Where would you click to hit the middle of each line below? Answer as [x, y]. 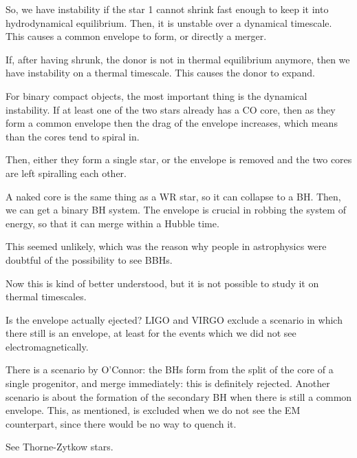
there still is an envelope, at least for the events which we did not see [151, 333]
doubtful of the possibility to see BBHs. [89, 259]
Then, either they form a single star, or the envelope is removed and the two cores [179, 159]
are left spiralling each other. [66, 173]
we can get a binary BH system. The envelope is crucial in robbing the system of [176, 210]
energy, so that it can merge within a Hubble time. [112, 223]
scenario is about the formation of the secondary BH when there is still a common [179, 396]
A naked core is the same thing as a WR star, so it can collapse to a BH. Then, [173, 196]
